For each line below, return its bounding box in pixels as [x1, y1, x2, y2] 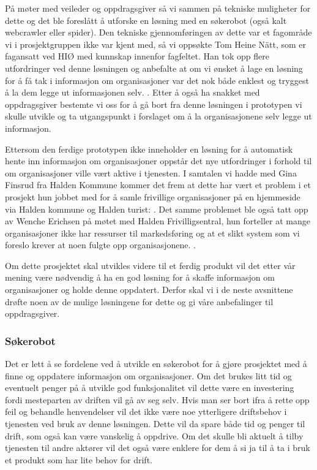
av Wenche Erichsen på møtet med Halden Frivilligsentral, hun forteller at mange [5, 214, 310, 227]
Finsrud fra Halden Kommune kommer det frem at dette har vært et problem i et [5, 178, 311, 191]
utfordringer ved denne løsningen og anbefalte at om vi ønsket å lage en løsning [5, 61, 303, 74]
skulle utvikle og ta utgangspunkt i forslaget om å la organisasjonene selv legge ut [5, 110, 312, 123]
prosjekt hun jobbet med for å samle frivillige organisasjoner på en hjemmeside [5, 190, 300, 203]
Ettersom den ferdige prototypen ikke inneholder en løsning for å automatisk [5, 142, 293, 155]
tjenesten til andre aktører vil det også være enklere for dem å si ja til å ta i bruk [5, 441, 310, 454]
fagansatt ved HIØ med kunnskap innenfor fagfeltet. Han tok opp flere [5, 50, 269, 63]
